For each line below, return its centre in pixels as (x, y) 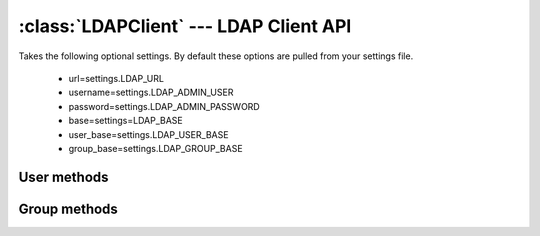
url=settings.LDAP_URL (116, 78)
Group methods (68, 208)
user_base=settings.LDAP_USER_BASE (148, 134)
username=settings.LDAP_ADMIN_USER (151, 92)
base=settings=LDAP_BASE (126, 121)
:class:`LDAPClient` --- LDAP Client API (185, 26)
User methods (63, 176)
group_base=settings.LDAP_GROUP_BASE (156, 148)
